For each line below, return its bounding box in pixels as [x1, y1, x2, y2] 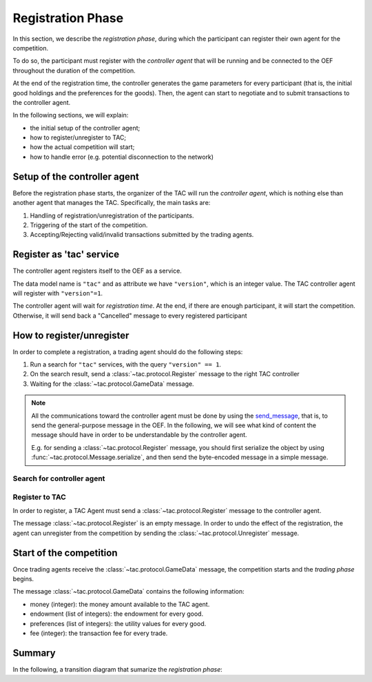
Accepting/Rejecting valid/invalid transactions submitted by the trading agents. [30, 231, 254, 239]
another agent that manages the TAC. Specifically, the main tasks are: [12, 199, 211, 207]
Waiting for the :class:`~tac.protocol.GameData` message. [30, 380, 194, 388]
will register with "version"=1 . [12, 289, 103, 297]
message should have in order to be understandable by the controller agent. [31, 431, 247, 439]
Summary [12, 647, 56, 659]
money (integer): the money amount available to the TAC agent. [30, 600, 210, 608]
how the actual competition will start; [30, 143, 135, 151]
